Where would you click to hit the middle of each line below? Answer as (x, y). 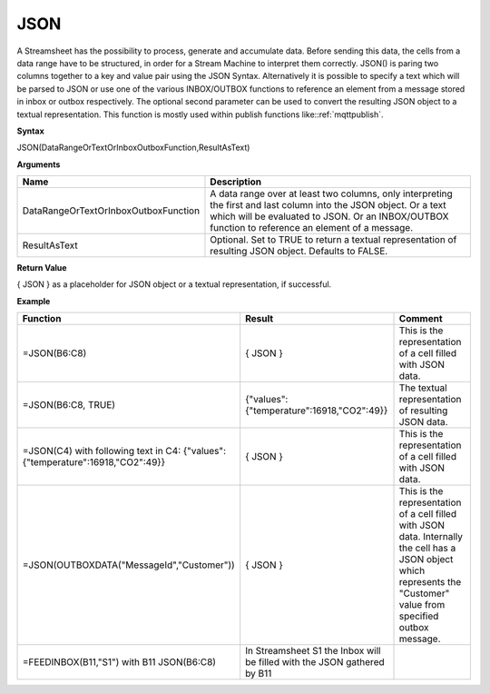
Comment (421, 319)
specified (419, 616)
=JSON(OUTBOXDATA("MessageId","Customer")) (128, 565)
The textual (423, 388)
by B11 (259, 674)
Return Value (42, 268)
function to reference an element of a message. (311, 228)
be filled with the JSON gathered (315, 662)
